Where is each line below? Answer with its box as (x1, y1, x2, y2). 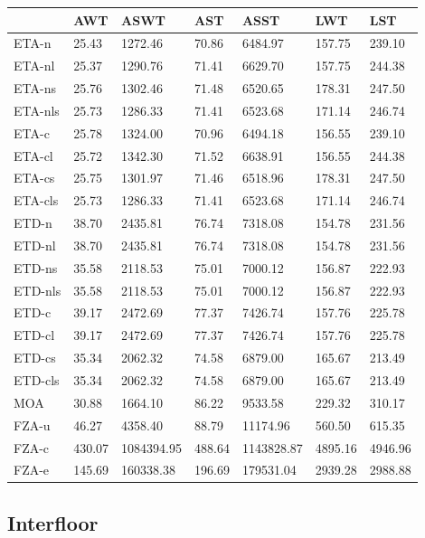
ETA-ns (14, 79, 56, 98)
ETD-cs (14, 348, 56, 367)
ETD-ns (14, 258, 58, 277)
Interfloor (7, 508, 99, 536)
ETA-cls (14, 191, 59, 210)
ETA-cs (14, 168, 55, 187)
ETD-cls (14, 371, 60, 389)
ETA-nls (14, 100, 60, 119)
